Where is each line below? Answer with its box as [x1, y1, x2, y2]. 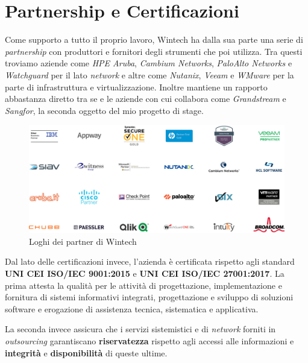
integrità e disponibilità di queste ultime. [5, 346, 168, 359]
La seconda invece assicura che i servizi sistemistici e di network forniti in [5, 323, 276, 335]
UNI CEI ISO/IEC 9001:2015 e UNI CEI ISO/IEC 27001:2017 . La [5, 267, 284, 279]
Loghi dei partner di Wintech [29, 235, 137, 247]
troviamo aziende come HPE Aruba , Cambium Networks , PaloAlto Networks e [5, 57, 292, 69]
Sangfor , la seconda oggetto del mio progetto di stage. [5, 104, 204, 116]
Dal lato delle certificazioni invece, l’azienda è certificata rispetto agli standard [5, 255, 295, 268]
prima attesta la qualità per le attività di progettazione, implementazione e [5, 279, 282, 291]
